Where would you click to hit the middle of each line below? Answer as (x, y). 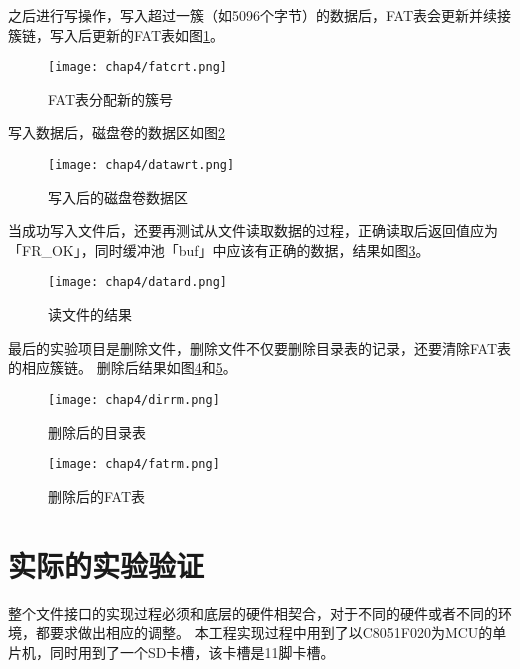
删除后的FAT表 (97, 495)
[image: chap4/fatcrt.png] (137, 67)
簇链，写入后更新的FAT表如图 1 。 (116, 34)
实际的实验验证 (106, 564)
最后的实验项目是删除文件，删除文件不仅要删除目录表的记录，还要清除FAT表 (260, 347)
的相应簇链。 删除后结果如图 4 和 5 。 (122, 367)
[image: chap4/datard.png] (137, 282)
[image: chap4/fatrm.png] (134, 464)
